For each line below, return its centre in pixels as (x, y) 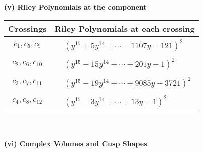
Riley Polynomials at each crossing (125, 28)
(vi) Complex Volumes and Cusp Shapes (76, 144)
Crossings (27, 28)
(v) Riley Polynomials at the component (75, 7)
